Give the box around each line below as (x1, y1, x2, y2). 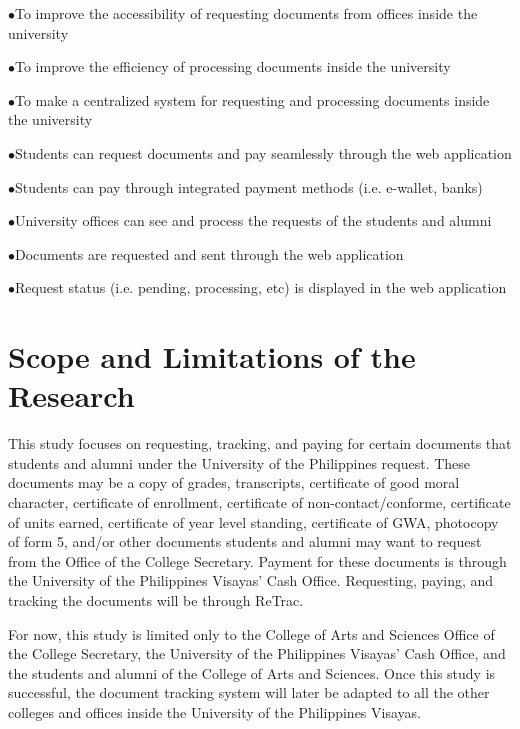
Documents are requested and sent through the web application (15, 243, 404, 264)
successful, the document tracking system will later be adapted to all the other (8, 682, 490, 703)
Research (8, 375, 135, 416)
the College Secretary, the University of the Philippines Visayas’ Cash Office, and (8, 643, 506, 664)
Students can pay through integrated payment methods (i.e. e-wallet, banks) (15, 176, 483, 197)
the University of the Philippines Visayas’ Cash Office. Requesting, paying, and (8, 570, 494, 591)
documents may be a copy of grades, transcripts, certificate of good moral (8, 472, 460, 493)
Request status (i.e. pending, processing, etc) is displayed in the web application (15, 277, 507, 298)
